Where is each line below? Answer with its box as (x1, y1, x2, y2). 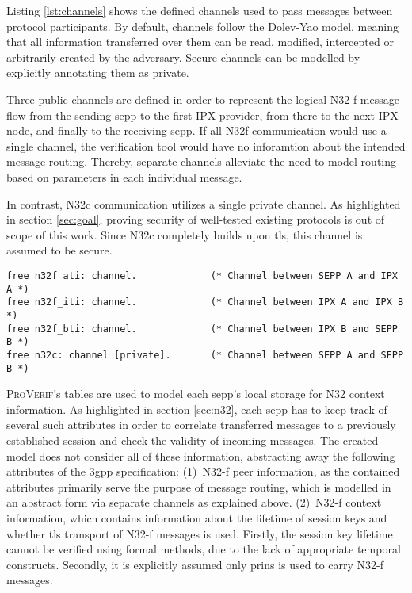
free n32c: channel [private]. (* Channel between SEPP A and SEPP (6, 349, 404, 361)
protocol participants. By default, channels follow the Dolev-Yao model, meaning (6, 17, 399, 34)
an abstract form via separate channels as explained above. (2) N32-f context (6, 494, 382, 511)
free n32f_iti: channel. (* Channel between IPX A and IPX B (6, 296, 404, 308)
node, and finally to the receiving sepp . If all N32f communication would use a (6, 122, 387, 139)
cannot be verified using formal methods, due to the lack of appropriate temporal (6, 541, 401, 557)
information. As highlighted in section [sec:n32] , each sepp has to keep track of (6, 400, 387, 417)
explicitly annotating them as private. (6, 64, 189, 81)
